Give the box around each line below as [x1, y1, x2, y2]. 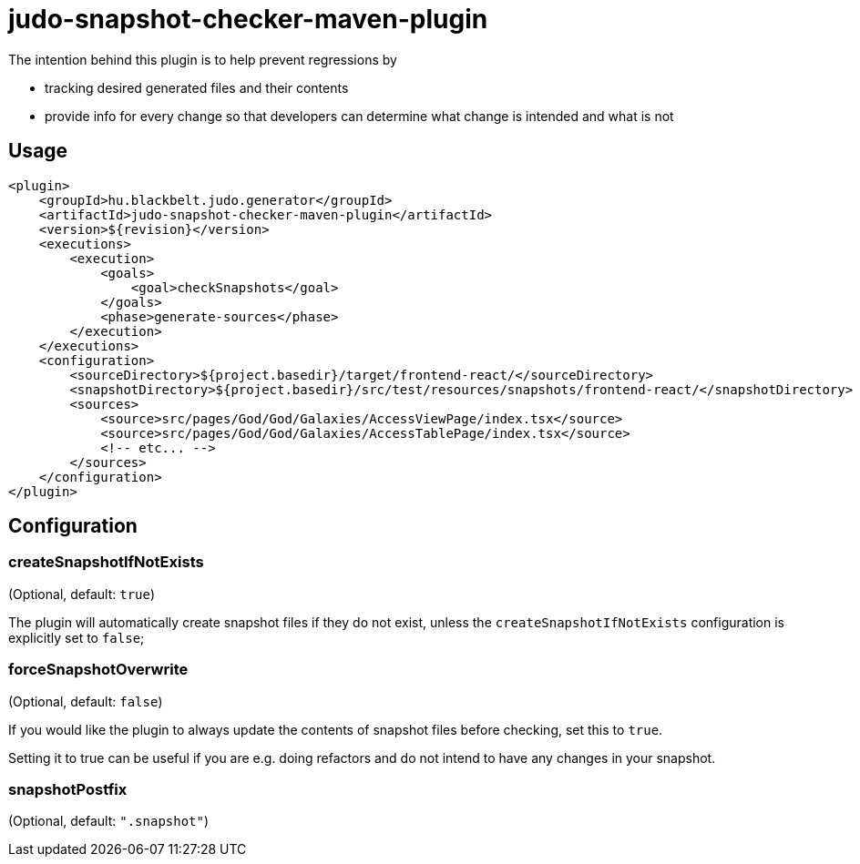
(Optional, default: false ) [8, 693, 163, 709]
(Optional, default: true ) [8, 585, 156, 602]
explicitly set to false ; [8, 629, 145, 645]
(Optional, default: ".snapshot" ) [8, 813, 210, 829]
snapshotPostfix [8, 779, 128, 798]
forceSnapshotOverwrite [8, 660, 189, 679]
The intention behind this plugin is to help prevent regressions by [8, 51, 397, 67]
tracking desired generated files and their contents [45, 79, 349, 96]
